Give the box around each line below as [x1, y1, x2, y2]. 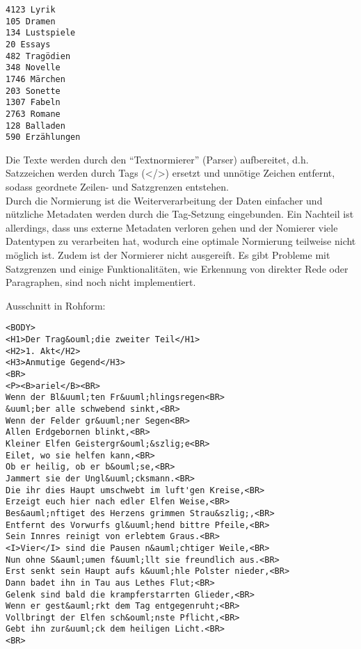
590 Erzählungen [6, 132, 81, 143]
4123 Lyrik [6, 5, 56, 15]
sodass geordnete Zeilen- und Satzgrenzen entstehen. [6, 179, 229, 194]
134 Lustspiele [6, 28, 76, 38]
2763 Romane [6, 109, 61, 119]
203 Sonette [6, 86, 61, 96]
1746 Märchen [6, 74, 65, 84]
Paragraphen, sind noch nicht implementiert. [6, 275, 196, 289]
